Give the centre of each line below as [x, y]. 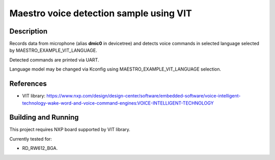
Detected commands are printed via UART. [54, 60]
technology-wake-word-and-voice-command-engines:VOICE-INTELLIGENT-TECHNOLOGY [118, 103]
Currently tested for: [31, 139]
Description [29, 31]
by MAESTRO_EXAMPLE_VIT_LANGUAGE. [53, 50]
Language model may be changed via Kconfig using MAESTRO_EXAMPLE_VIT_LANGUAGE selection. [115, 69]
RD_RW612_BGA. [40, 148]
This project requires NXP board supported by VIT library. [70, 130]
